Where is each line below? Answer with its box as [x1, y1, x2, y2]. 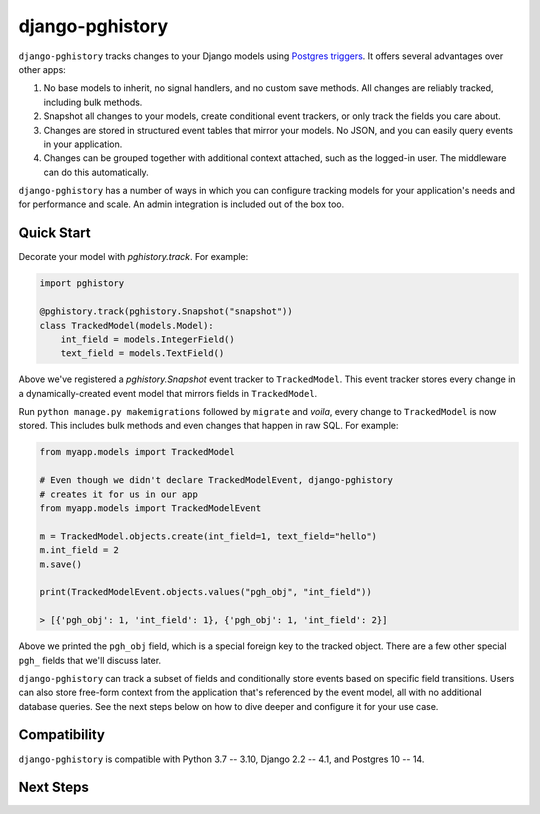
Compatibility [18, 726, 105, 744]
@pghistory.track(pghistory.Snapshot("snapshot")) [39, 306, 294, 317]
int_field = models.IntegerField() [60, 333, 235, 345]
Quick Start [18, 225, 91, 242]
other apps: [18, 63, 67, 75]
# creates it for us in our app [39, 488, 199, 500]
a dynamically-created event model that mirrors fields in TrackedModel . [18, 387, 318, 399]
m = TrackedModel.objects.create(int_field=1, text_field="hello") [39, 530, 378, 542]
